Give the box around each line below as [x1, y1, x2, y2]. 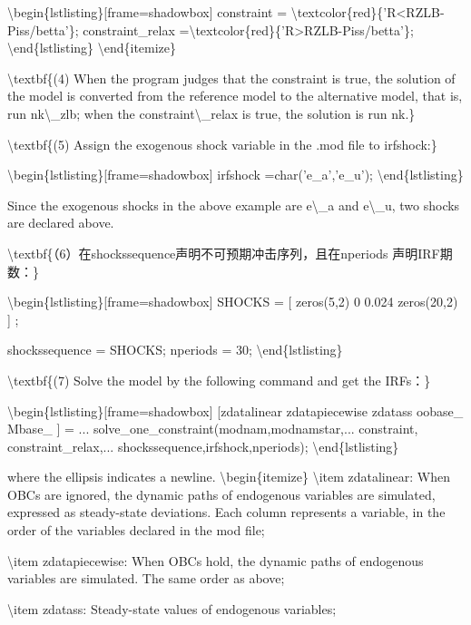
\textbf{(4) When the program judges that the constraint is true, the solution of [7, 68, 456, 87]
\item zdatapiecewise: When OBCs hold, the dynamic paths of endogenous [7, 551, 424, 570]
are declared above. [7, 213, 114, 232]
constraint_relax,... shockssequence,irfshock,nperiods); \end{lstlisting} [7, 436, 399, 455]
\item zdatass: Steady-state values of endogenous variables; [7, 599, 337, 618]
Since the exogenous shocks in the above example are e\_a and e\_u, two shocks [7, 195, 460, 214]
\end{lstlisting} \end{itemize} [7, 38, 177, 57]
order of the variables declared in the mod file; [7, 521, 265, 540]
